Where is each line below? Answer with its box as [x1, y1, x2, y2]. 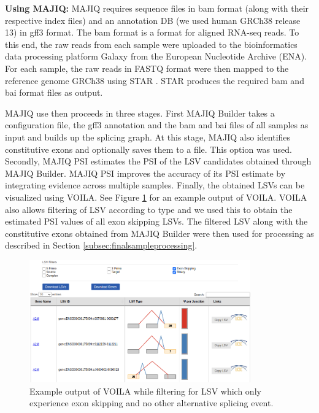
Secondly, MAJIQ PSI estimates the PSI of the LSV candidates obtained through [5, 155, 312, 168]
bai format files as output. [5, 86, 103, 99]
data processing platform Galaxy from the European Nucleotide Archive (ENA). [5, 50, 307, 63]
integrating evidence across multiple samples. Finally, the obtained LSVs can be [5, 179, 305, 191]
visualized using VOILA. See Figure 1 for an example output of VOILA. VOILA [5, 190, 307, 203]
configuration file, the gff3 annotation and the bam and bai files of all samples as [5, 118, 309, 131]
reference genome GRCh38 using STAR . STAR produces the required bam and [5, 74, 304, 87]
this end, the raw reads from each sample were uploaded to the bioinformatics [5, 37, 298, 50]
